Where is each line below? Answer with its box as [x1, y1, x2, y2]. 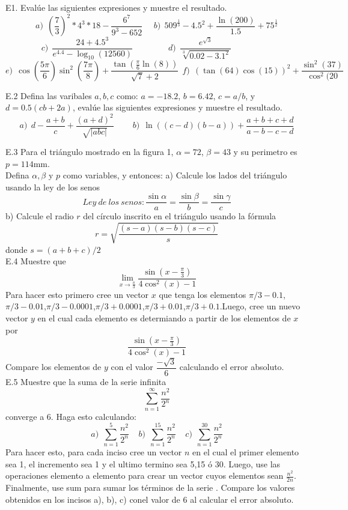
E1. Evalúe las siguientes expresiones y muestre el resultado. [5, 1, 227, 13]
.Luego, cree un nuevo [219, 300, 301, 312]
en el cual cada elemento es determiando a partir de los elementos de [37, 312, 291, 324]
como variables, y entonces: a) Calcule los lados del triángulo [63, 169, 287, 181]
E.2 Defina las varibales [5, 89, 92, 102]
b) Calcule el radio [5, 210, 74, 222]
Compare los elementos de [5, 360, 102, 373]
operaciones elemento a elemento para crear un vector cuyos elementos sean [5, 469, 284, 482]
